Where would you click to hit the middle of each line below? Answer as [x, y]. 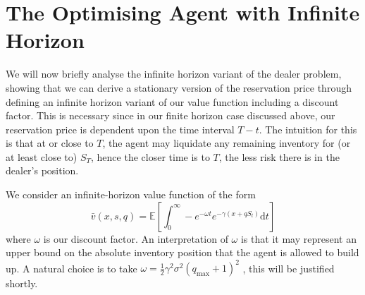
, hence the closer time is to [150, 156]
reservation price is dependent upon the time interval [120, 129]
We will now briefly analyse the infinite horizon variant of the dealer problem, [174, 74]
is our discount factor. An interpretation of [136, 238]
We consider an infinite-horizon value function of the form [131, 194]
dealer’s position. [42, 170]
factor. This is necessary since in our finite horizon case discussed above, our [171, 115]
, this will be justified [289, 268]
